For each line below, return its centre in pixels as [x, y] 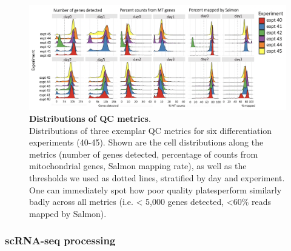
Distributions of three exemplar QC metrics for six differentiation [151, 130]
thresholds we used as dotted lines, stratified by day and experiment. [157, 178]
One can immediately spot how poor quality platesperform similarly [156, 189]
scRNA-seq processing [60, 240]
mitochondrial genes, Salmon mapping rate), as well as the [138, 166]
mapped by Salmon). [68, 213]
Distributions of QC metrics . [90, 119]
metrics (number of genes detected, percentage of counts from [144, 154]
